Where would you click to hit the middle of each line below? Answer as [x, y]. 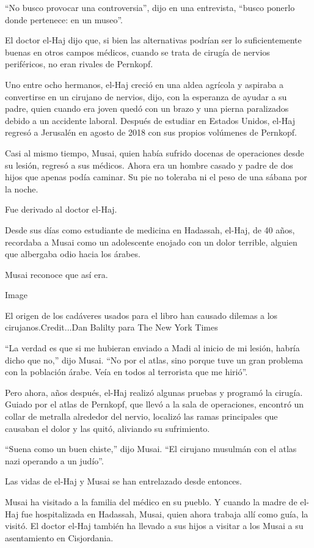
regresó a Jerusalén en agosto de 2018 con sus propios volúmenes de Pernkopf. [151, 132]
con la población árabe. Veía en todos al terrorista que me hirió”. [126, 372]
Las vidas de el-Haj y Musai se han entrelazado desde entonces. [123, 481]
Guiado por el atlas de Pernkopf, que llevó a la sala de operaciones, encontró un [155, 404]
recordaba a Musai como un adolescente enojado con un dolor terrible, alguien [151, 242]
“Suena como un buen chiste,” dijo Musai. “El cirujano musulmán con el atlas [151, 449]
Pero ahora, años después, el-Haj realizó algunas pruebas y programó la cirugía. [154, 392]
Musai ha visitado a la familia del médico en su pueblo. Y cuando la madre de [151, 502]
